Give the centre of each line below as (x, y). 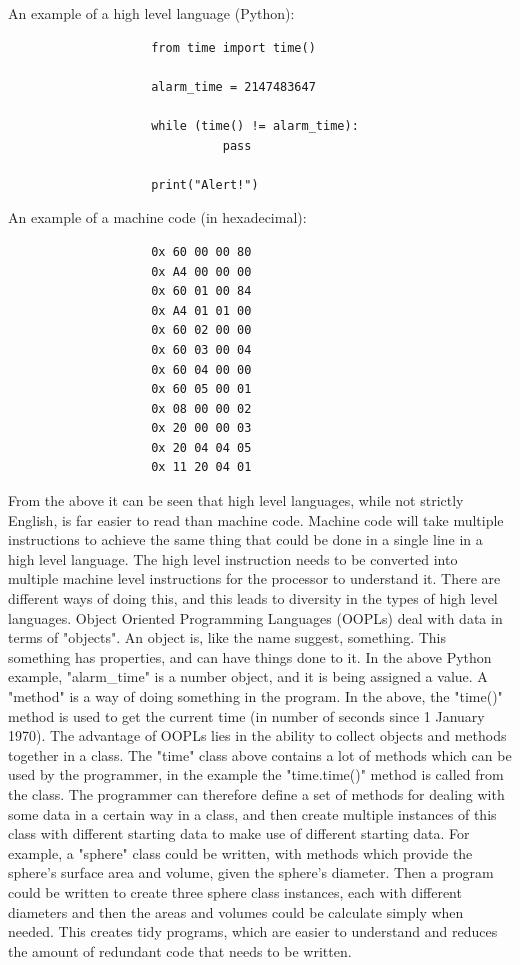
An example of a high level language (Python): (151, 13)
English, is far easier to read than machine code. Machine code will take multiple (256, 519)
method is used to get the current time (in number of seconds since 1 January (246, 715)
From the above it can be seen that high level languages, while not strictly (236, 500)
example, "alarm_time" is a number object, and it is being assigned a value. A (248, 676)
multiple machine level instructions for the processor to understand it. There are (254, 578)
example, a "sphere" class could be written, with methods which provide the (240, 852)
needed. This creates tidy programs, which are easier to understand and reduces (253, 931)
